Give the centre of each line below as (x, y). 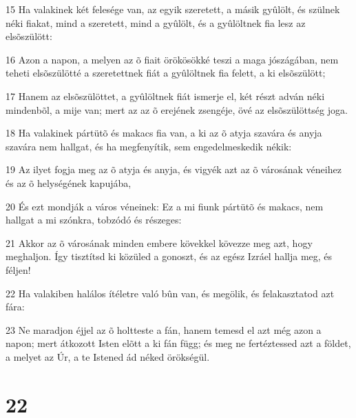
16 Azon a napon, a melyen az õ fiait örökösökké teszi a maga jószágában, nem (172, 59)
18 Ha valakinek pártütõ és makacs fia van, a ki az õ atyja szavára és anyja (164, 133)
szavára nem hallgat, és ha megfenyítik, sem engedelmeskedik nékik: (149, 146)
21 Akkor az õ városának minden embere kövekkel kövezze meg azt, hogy (159, 242)
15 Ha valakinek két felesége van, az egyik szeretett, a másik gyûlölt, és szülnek (173, 9)
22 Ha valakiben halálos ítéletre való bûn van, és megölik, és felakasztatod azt (170, 293)
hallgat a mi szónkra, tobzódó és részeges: (94, 220)
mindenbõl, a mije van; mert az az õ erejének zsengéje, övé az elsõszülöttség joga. (177, 109)
